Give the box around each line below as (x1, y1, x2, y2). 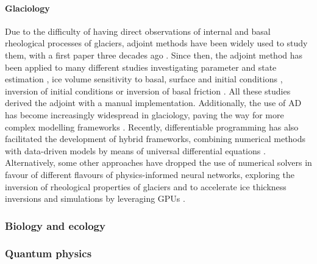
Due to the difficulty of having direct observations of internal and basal (5, 24, 271, 37)
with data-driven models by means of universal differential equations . (5, 144, 266, 157)
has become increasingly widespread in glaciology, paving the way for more (5, 108, 284, 121)
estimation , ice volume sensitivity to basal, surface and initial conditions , (5, 73, 283, 85)
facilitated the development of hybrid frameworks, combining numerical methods (5, 132, 306, 145)
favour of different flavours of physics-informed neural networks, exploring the (5, 168, 295, 180)
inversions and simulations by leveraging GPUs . (5, 192, 185, 205)
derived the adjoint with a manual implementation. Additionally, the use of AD (5, 96, 302, 109)
